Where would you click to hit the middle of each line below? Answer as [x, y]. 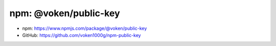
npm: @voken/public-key [65, 13]
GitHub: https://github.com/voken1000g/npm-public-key [82, 35]
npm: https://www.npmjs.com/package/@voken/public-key [85, 28]
